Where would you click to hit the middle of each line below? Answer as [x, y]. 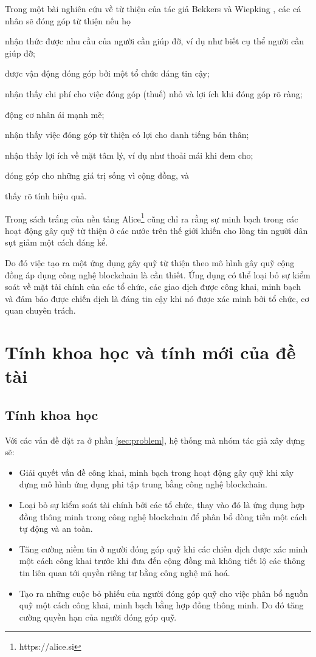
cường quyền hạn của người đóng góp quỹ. [98, 617]
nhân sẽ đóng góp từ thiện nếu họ [68, 20]
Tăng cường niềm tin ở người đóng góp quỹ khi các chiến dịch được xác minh [163, 549]
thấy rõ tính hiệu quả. [46, 195]
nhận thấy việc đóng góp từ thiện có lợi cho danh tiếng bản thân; [127, 135]
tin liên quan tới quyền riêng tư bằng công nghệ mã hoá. [125, 573]
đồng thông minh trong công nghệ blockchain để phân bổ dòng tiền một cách [163, 516]
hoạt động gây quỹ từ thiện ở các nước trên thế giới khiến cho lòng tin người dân [156, 230]
